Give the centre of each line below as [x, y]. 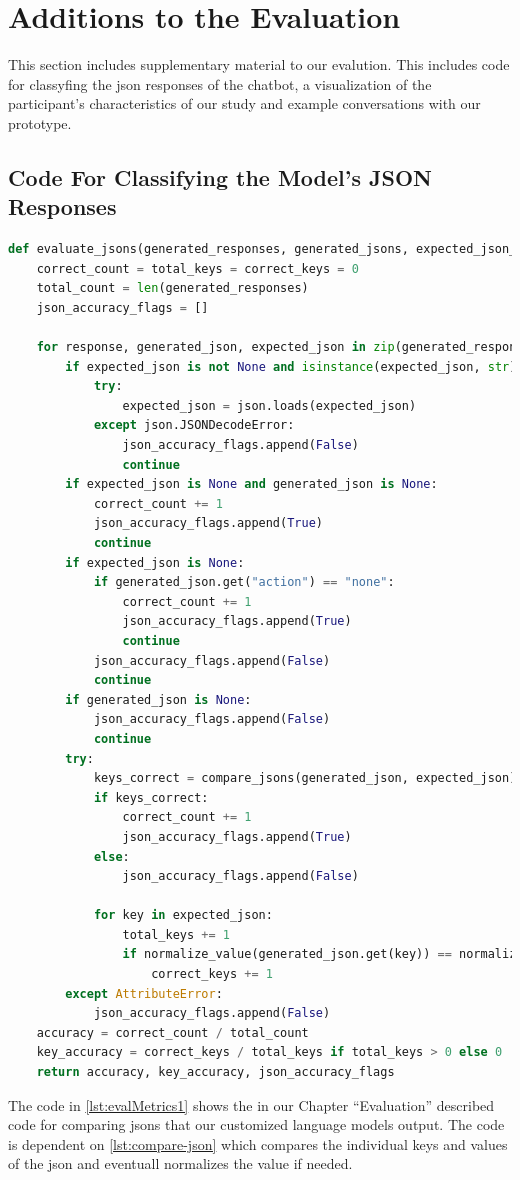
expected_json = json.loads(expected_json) [269, 405]
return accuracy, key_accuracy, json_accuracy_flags [215, 1072]
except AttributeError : [144, 993]
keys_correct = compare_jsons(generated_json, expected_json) [305, 778]
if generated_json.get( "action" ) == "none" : [244, 582]
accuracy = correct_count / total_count [172, 1032]
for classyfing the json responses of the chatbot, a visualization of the [220, 83]
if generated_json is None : [158, 699]
